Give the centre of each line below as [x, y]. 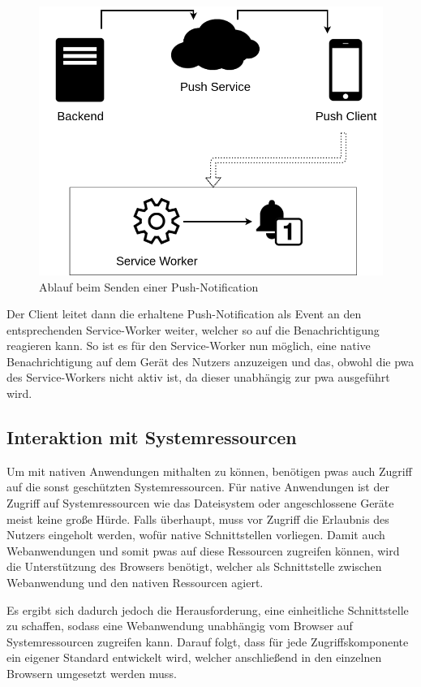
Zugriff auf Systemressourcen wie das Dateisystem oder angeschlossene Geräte [200, 503]
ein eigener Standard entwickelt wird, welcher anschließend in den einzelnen [194, 657]
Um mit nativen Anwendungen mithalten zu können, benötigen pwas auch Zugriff [209, 471]
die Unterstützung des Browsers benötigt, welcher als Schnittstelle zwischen [194, 566]
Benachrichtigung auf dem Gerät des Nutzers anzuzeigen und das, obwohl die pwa [210, 361]
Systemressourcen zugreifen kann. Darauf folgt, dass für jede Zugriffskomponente [208, 641]
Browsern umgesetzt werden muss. [92, 673]
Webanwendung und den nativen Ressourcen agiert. [135, 583]
